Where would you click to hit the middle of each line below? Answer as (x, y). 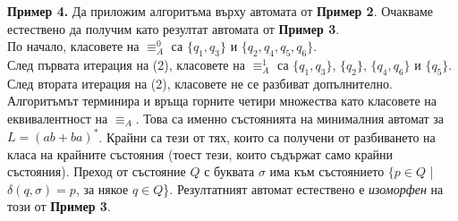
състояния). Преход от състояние (97, 171)
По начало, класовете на (73, 46)
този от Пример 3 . (59, 206)
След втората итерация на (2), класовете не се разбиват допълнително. (200, 83)
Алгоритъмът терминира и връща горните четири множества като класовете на (222, 101)
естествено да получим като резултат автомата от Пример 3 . (174, 28)
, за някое (102, 188)
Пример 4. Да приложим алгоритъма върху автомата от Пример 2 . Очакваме (221, 11)
